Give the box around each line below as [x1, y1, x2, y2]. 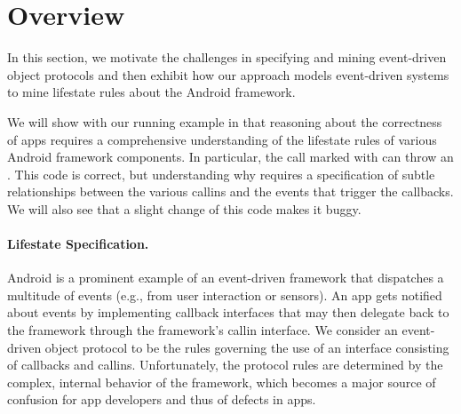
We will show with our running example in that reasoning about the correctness [7, 112, 442, 131]
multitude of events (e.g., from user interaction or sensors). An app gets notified [7, 285, 442, 304]
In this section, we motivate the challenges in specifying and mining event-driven [7, 48, 447, 67]
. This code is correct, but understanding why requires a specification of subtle [7, 164, 435, 183]
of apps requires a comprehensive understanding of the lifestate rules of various [7, 130, 437, 148]
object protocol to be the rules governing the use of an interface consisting [44, 338, 449, 356]
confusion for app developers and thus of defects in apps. [7, 390, 316, 409]
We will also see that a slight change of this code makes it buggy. [7, 199, 362, 218]
